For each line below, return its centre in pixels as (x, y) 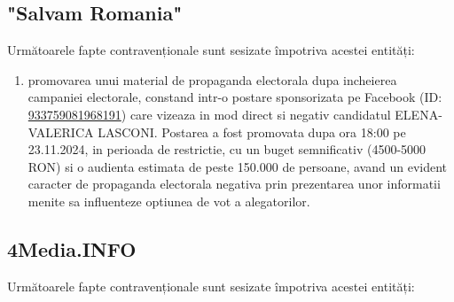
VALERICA (61, 132)
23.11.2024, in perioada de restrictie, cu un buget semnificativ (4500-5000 (227, 149)
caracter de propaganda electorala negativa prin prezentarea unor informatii (234, 184)
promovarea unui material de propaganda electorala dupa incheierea (212, 79)
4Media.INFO (72, 248)
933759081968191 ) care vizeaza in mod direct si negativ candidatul (209, 114)
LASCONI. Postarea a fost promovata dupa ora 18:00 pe (252, 132)
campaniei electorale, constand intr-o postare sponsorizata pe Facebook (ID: (235, 97)
